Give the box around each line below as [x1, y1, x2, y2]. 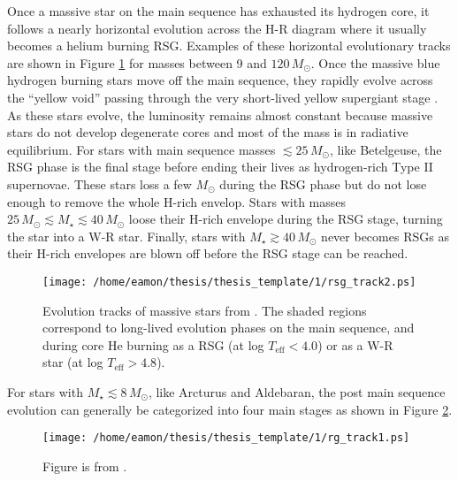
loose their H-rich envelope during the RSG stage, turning [128, 210, 443, 228]
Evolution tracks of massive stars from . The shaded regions [42, 301, 367, 319]
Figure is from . [42, 456, 127, 475]
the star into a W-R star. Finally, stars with [7, 226, 246, 245]
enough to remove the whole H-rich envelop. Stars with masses [7, 192, 347, 210]
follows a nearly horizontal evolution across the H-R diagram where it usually [7, 19, 427, 37]
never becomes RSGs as [321, 226, 449, 245]
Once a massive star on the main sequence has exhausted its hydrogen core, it [7, 2, 430, 19]
